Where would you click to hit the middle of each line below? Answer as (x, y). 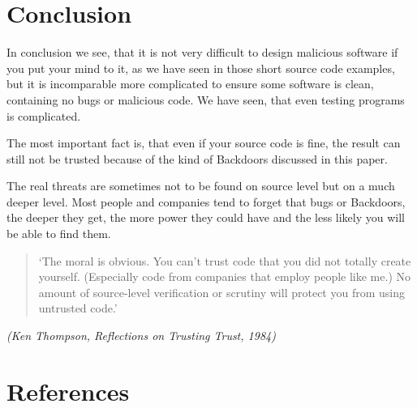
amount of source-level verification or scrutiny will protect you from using (221, 292)
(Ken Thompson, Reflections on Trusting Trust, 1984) (141, 336)
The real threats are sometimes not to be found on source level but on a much (201, 186)
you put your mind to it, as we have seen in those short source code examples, (201, 68)
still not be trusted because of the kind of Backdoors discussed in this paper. (197, 158)
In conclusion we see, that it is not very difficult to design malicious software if (202, 52)
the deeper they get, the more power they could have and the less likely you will (206, 217)
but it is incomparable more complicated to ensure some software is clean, (190, 84)
